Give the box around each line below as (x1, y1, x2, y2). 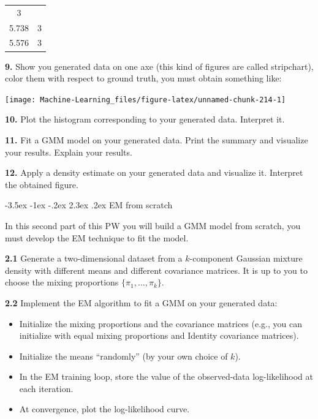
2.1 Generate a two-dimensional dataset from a (5, 252, 183, 265)
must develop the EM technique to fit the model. (5, 231, 189, 244)
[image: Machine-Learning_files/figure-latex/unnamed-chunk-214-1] (5, 95, 286, 104)
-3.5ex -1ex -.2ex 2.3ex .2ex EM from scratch (5, 198, 173, 211)
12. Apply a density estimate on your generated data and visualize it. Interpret (5, 166, 303, 179)
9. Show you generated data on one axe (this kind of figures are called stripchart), (5, 59, 314, 72)
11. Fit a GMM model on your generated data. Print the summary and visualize (5, 133, 308, 146)
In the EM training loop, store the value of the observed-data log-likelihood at (19, 370, 314, 383)
